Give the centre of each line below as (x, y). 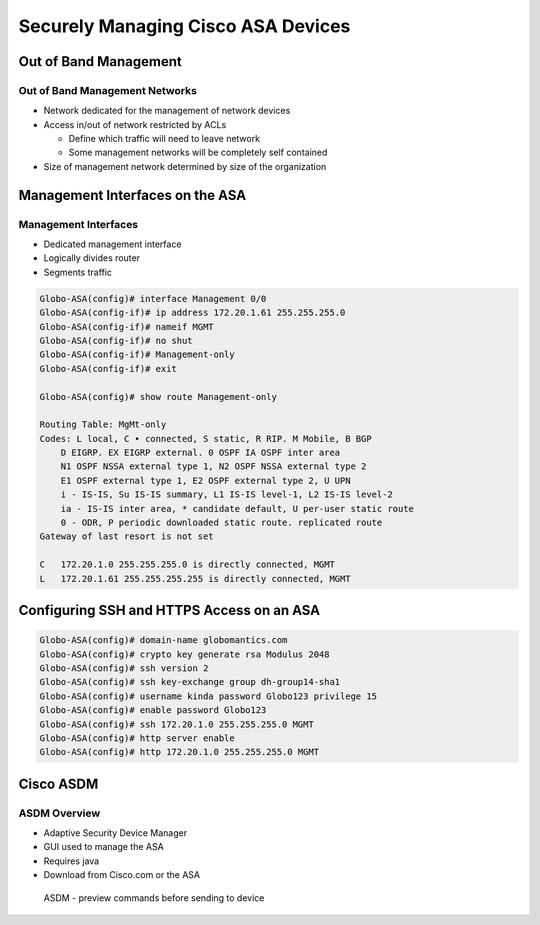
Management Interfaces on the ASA (132, 195)
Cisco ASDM (58, 783)
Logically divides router (91, 258)
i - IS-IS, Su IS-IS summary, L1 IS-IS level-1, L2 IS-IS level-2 (227, 494)
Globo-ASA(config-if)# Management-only (137, 354)
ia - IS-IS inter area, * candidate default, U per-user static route (237, 508)
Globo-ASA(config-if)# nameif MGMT (126, 326)
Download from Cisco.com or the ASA (121, 875)
